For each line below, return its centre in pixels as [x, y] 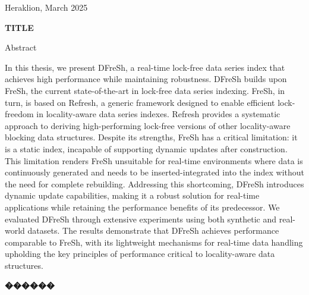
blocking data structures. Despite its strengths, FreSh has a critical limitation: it [151, 137]
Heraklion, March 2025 [46, 7]
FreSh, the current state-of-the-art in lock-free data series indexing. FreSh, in [145, 90]
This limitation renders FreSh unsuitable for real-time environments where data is [154, 160]
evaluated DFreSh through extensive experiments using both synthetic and [141, 219]
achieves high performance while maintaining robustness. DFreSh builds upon [146, 79]
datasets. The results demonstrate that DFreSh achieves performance [153, 230]
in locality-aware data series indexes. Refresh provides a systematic [158, 114]
